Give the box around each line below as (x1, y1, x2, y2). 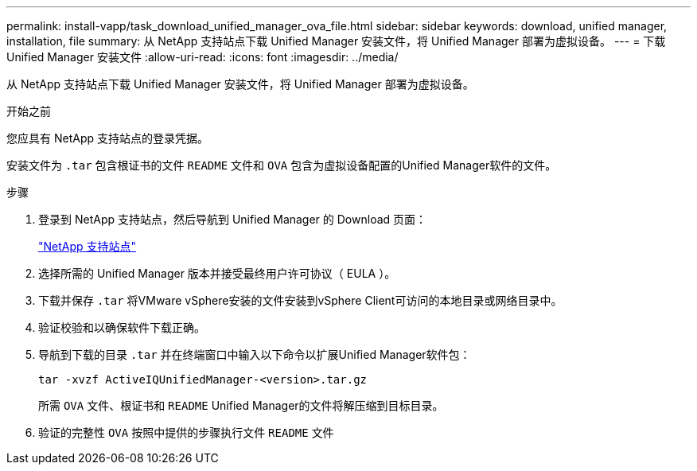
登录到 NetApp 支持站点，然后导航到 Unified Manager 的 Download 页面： (38, 212, 427, 226)
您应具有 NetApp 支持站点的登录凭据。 (6, 131, 208, 145)
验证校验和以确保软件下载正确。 (38, 321, 205, 334)
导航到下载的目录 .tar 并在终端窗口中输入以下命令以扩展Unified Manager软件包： (38, 348, 471, 361)
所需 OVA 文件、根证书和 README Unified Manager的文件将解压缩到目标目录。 (38, 399, 444, 412)
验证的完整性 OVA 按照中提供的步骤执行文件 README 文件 (38, 426, 334, 439)
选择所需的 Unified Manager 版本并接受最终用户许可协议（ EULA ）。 (38, 267, 396, 280)
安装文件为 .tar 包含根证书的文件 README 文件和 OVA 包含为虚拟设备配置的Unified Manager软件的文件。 (6, 158, 557, 172)
